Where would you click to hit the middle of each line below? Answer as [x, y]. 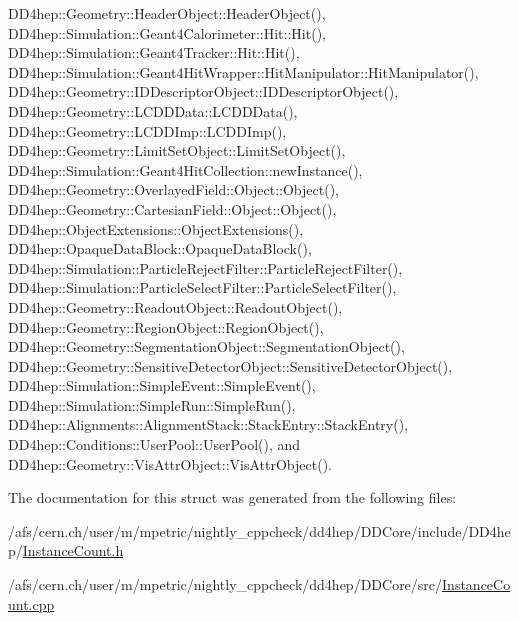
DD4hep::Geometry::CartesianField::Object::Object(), [172, 208]
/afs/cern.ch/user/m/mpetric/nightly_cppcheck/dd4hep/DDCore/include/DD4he [259, 530]
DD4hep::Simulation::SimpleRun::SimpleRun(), [152, 404]
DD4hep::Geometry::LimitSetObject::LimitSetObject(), [177, 150]
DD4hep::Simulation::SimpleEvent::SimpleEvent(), [162, 385]
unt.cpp [31, 603]
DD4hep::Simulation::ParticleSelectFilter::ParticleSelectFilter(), [202, 287]
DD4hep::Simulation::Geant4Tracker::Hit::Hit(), [154, 52]
